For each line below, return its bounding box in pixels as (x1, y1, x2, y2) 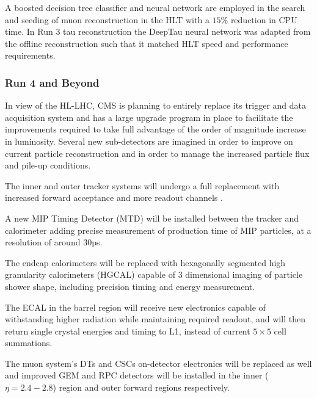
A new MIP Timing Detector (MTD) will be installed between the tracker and (5, 211, 299, 224)
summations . (5, 336, 53, 349)
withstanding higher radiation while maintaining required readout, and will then (5, 313, 305, 325)
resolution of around (5, 236, 81, 248)
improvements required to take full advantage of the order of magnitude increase (5, 123, 306, 136)
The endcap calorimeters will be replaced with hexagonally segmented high (5, 256, 286, 269)
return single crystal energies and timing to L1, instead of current (5, 324, 250, 337)
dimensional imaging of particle (185, 268, 303, 281)
